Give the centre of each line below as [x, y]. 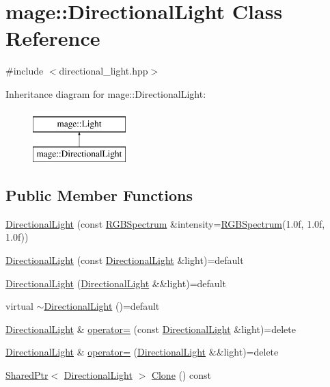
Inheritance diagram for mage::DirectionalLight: [106, 93]
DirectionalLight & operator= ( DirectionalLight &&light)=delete [142, 352]
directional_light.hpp [104, 71]
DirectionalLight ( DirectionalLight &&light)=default [116, 283]
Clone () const [181, 375]
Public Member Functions [99, 195]
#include [25, 71]
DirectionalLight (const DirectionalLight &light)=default [125, 260]
